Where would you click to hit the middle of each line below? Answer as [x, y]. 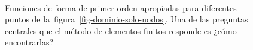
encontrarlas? [29, 42]
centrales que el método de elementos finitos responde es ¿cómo [121, 30]
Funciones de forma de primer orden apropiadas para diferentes [121, 7]
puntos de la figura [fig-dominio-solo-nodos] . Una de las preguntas [126, 19]
